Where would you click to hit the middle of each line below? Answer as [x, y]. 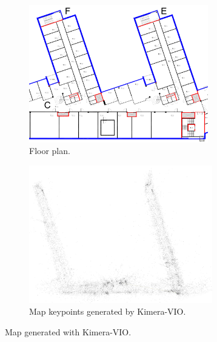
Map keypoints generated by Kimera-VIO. [108, 311]
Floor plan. [50, 151]
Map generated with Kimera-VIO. [68, 331]
